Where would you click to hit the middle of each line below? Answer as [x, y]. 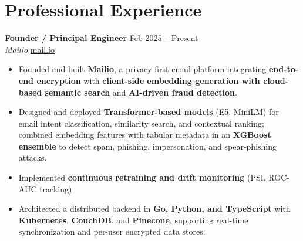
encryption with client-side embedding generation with [148, 80]
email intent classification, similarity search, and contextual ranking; [141, 123]
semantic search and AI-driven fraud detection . [141, 92]
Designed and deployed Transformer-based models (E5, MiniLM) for [149, 112]
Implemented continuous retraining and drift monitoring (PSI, [142, 177]
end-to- [284, 69]
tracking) [56, 189]
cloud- [276, 80]
